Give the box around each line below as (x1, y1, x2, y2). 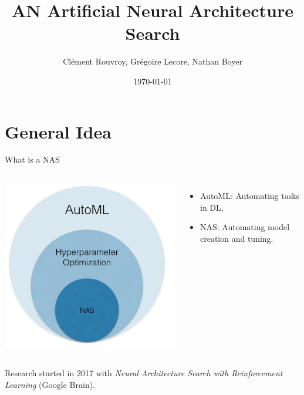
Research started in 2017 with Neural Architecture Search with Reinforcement (5, 366, 283, 379)
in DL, (200, 201, 224, 213)
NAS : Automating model (200, 221, 290, 233)
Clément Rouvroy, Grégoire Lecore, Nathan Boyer (63, 55, 242, 67)
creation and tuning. (200, 232, 273, 244)
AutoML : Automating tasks (200, 190, 300, 202)
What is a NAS (5, 153, 60, 166)
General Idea (5, 119, 112, 143)
